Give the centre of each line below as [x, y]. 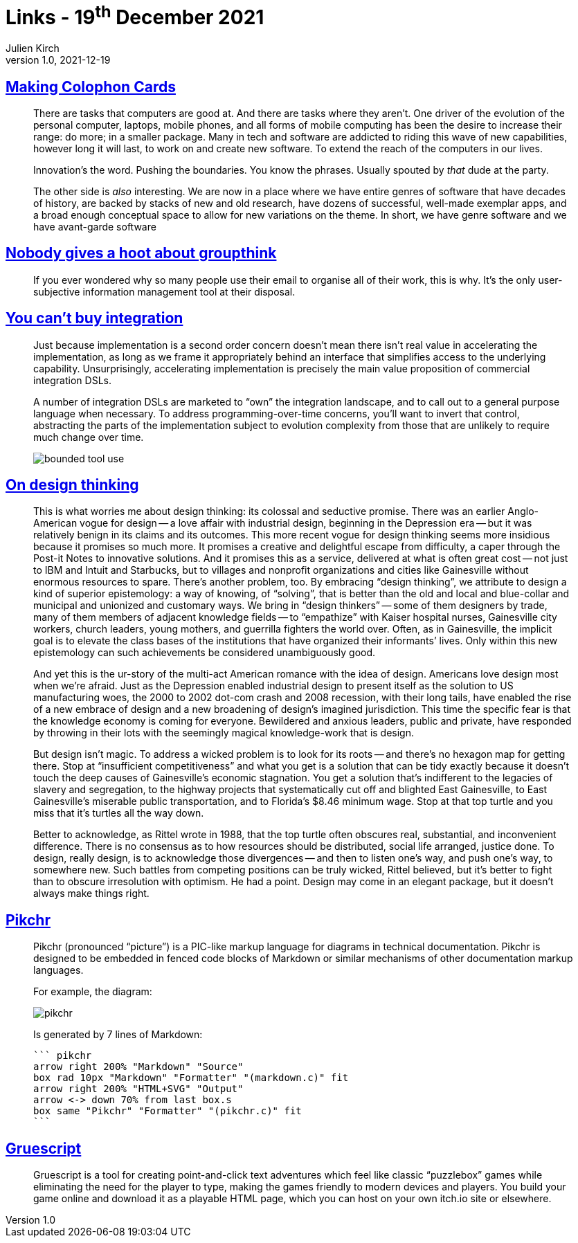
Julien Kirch [33, 48]
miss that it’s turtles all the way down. [119, 813]
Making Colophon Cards [91, 87]
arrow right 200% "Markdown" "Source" [138, 1067]
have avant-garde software [95, 226]
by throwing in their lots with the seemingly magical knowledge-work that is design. [224, 733]
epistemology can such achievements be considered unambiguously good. [205, 653]
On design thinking [72, 485]
